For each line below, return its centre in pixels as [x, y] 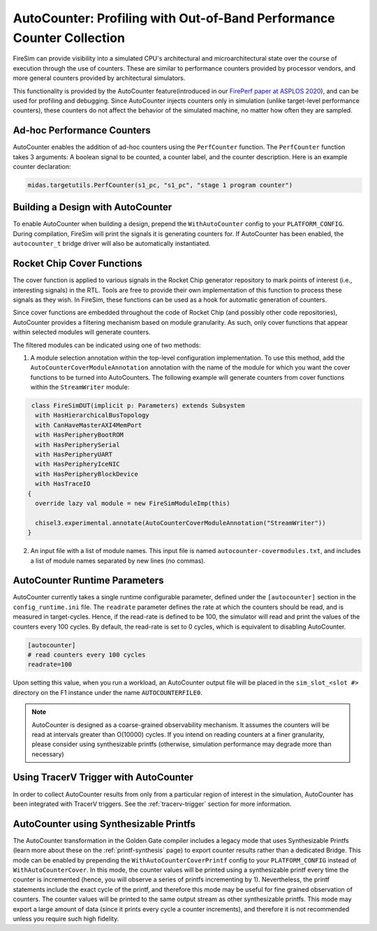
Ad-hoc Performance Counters [82, 130]
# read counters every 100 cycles [87, 654]
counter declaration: [42, 166]
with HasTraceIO [63, 484]
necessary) [48, 754]
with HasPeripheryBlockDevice [87, 474]
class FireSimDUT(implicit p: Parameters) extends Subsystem [138, 406]
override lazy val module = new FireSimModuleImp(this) [133, 503]
